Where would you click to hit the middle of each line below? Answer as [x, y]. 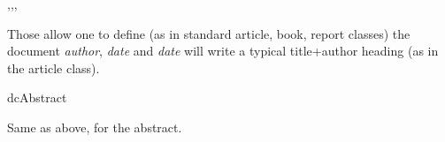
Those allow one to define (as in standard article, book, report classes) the [209, 33]
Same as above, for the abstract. [95, 127]
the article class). [54, 67]
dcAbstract [37, 97]
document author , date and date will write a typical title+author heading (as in [223, 51]
